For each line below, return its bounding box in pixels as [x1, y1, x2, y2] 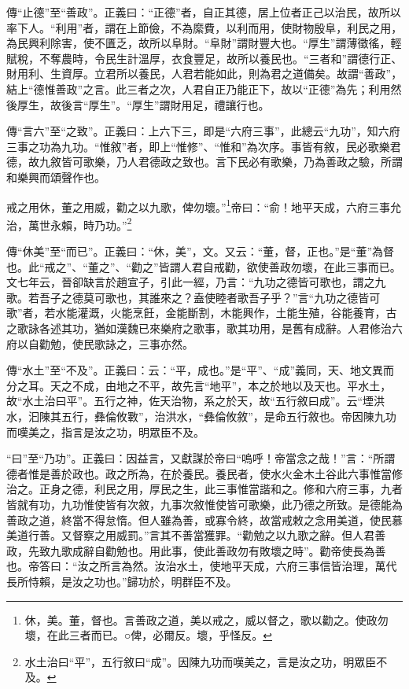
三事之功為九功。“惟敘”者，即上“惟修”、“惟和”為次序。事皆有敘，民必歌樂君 [6, 138, 401, 154]
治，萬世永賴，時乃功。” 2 [6, 214, 132, 233]
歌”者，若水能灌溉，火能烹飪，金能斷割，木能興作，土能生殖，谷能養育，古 [6, 304, 397, 321]
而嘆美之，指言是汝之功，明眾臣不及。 [6, 423, 204, 440]
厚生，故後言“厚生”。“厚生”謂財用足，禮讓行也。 [17, 96, 270, 112]
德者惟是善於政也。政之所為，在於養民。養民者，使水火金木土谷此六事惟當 [6, 465, 392, 481]
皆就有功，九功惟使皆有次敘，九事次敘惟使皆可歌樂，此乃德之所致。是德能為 [6, 496, 403, 512]
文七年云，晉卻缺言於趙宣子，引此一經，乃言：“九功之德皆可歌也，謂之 [6, 274, 375, 290]
